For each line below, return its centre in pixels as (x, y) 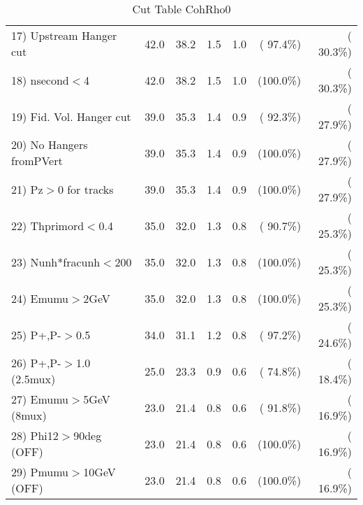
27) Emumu (40, 399)
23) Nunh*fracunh (56, 262)
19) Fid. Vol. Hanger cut (71, 116)
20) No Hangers (50, 144)
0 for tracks (86, 189)
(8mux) (29, 415)
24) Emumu (40, 298)
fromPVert (37, 161)
